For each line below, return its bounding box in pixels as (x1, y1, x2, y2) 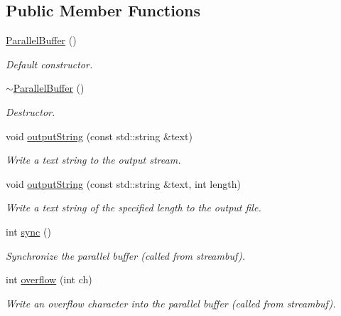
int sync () (6, 223, 51, 238)
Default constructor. (6, 56, 93, 71)
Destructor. (6, 104, 55, 119)
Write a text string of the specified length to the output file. (6, 200, 261, 215)
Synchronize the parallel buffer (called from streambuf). (6, 248, 245, 263)
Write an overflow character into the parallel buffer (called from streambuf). (6, 295, 336, 310)
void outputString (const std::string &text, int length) (6, 176, 241, 191)
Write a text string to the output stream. (6, 152, 181, 167)
